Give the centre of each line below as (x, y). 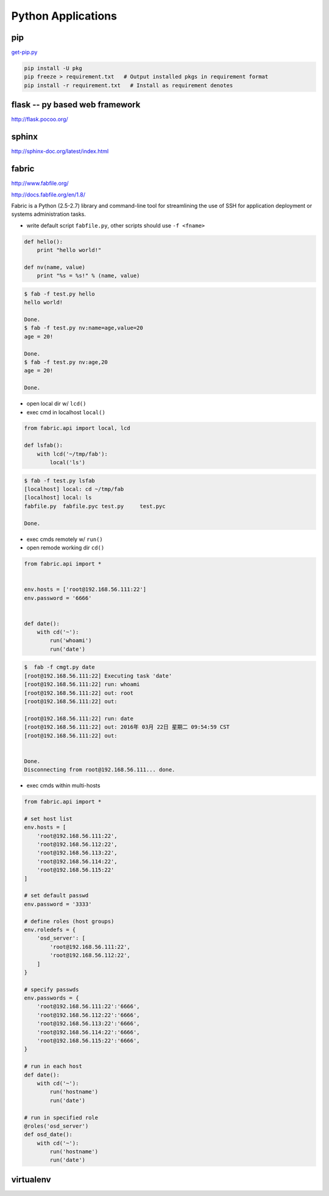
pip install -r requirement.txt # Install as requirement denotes (129, 85)
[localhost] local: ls (58, 498)
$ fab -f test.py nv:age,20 (66, 362)
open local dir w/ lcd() (56, 404)
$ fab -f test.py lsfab (60, 481)
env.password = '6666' (58, 598)
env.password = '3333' (58, 904)
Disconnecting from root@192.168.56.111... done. (100, 770)
